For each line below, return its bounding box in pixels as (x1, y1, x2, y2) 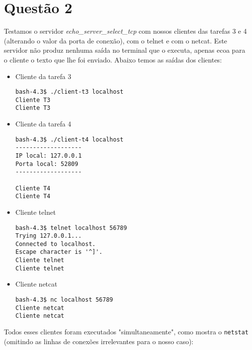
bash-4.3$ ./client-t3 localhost (15, 88, 124, 96)
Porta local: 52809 (15, 160, 78, 167)
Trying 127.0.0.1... (15, 232, 82, 240)
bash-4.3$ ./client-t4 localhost (15, 136, 124, 143)
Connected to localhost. (15, 240, 96, 247)
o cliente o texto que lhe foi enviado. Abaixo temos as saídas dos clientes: (4, 54, 222, 64)
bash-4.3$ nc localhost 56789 (15, 296, 113, 304)
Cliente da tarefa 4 (15, 119, 72, 129)
